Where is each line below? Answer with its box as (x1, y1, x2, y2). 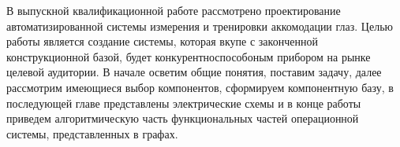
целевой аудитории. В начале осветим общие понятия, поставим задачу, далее (6, 64, 382, 80)
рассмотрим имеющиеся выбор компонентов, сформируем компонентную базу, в (6, 79, 394, 95)
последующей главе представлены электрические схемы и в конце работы (6, 94, 361, 111)
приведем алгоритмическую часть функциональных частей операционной (6, 110, 359, 127)
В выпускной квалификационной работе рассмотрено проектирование (6, 2, 341, 18)
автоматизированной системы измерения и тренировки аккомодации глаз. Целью (6, 17, 393, 34)
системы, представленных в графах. (6, 125, 178, 141)
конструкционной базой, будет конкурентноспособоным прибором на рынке (6, 48, 371, 64)
